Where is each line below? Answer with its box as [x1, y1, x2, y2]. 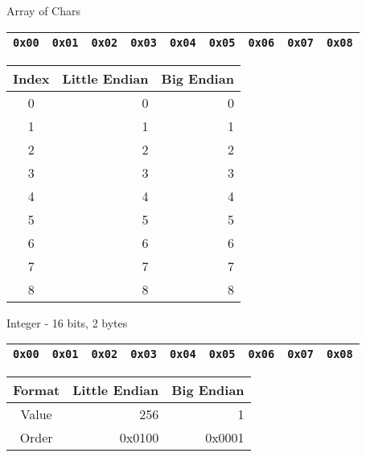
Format [13, 381, 60, 400]
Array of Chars [6, 2, 80, 19]
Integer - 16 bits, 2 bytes [6, 314, 128, 331]
